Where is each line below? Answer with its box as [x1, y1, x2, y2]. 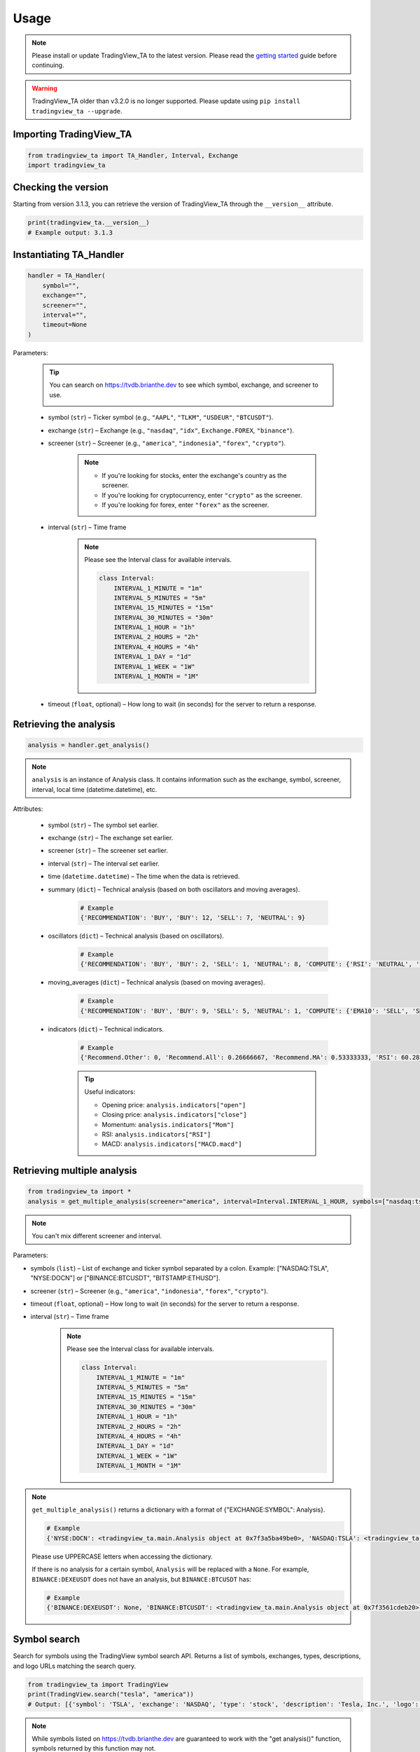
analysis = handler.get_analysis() [27, 741, 150, 749]
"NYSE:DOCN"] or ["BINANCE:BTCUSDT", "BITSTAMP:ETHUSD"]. [30, 1274, 220, 1282]
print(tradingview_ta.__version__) [27, 219, 150, 227]
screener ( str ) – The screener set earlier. [48, 847, 168, 855]
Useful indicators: [84, 1088, 136, 1096]
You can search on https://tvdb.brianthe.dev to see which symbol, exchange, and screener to [49, 381, 318, 389]
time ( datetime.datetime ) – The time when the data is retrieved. [48, 872, 240, 881]
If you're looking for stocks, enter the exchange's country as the [101, 471, 287, 479]
